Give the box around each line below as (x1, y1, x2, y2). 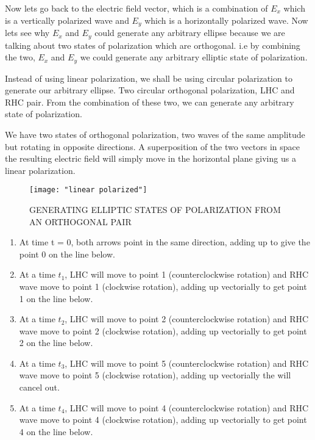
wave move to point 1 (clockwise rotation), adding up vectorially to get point (19, 280, 307, 292)
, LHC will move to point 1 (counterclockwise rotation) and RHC (65, 268, 309, 281)
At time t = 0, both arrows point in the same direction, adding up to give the (19, 236, 310, 248)
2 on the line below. (19, 336, 93, 349)
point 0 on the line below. (19, 247, 115, 260)
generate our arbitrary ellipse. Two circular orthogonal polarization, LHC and (5, 84, 295, 96)
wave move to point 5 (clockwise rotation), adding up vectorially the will (19, 369, 291, 381)
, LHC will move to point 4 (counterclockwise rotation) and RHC (65, 401, 309, 414)
